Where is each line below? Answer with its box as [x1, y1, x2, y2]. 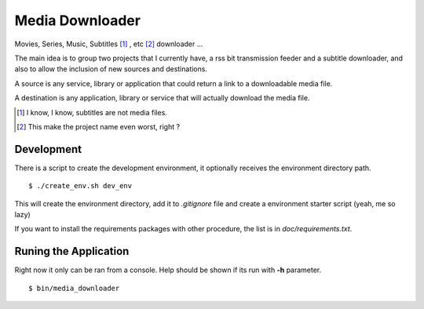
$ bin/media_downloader [28, 283, 120, 293]
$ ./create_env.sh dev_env [28, 181, 133, 191]
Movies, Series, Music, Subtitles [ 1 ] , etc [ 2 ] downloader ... [14, 39, 203, 49]
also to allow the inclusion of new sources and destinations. [14, 64, 208, 74]
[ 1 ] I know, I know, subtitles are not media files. [16, 107, 168, 117]
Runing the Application [14, 245, 130, 258]
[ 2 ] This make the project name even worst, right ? [16, 122, 181, 131]
